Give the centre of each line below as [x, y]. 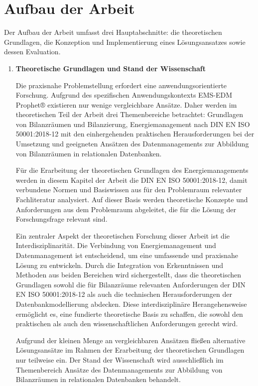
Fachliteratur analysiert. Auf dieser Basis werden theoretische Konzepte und [132, 199]
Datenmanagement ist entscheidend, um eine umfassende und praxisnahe [127, 255]
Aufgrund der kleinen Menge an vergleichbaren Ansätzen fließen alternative [130, 340]
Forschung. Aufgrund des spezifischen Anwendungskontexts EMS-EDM [124, 95]
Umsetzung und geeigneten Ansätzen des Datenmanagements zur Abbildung [132, 144]
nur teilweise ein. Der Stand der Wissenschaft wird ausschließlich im [120, 359]
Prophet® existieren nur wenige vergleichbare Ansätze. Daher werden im [126, 104]
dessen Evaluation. [32, 52]
